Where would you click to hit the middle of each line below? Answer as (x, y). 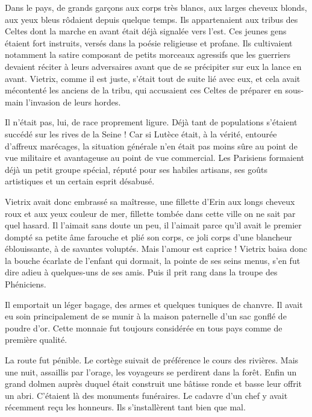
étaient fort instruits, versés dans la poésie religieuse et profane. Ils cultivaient (149, 42)
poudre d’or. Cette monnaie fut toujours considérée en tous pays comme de (144, 328)
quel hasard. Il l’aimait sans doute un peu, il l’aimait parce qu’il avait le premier (153, 225)
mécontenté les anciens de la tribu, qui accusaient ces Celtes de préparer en (144, 90)
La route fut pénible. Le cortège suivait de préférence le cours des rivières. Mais (152, 360)
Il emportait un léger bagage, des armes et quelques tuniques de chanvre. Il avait (154, 304)
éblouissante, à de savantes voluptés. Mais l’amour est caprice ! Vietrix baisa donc (156, 249)
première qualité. (36, 340)
